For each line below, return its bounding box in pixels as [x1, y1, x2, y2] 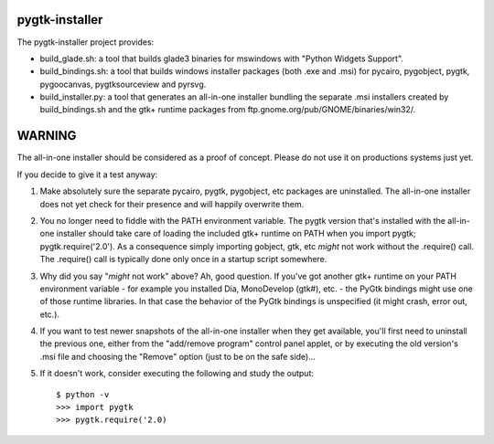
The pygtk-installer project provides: [16, 37, 155, 48]
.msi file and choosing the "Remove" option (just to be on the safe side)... [39, 351, 316, 362]
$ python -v [56, 389, 110, 399]
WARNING [16, 128, 77, 143]
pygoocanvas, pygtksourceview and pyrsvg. [39, 79, 207, 90]
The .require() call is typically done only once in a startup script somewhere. [39, 254, 328, 265]
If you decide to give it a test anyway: [16, 169, 158, 180]
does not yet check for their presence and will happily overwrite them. [39, 198, 305, 209]
